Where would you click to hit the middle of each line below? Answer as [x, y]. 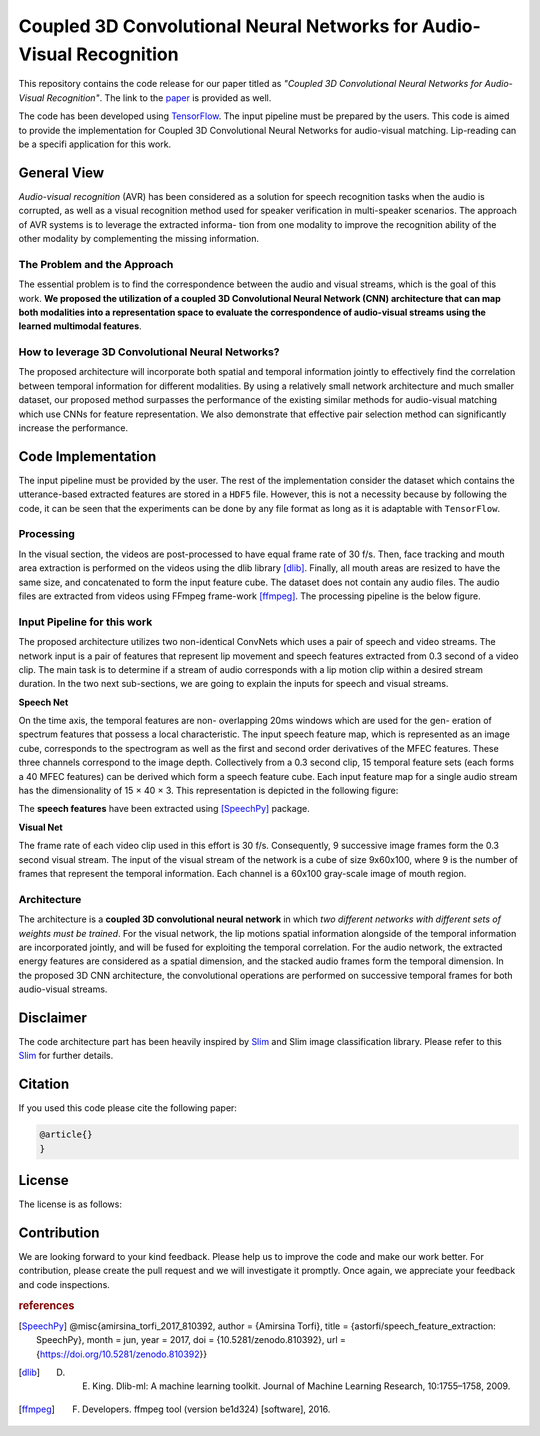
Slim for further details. [66, 1056]
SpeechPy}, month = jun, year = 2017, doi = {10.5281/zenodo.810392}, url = [191, 1340]
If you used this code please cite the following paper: [127, 1108]
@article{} [66, 1134]
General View [61, 172]
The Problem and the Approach [96, 264]
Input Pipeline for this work [85, 622]
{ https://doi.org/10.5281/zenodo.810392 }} [122, 1354]
